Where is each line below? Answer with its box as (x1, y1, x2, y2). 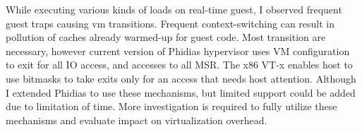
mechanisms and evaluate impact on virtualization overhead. (6, 112, 267, 127)
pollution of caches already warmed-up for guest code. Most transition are (6, 30, 326, 44)
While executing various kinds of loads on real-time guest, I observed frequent (6, 2, 342, 16)
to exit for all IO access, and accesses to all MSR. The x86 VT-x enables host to (6, 57, 353, 72)
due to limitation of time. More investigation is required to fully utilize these (6, 99, 337, 114)
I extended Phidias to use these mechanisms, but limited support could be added (6, 85, 356, 100)
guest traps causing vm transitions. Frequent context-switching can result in (6, 16, 335, 30)
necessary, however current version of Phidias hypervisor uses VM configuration (6, 43, 350, 58)
